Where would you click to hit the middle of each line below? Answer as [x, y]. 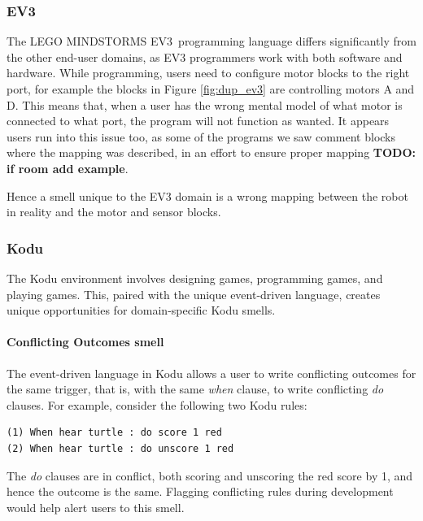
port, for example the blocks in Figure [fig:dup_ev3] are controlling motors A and [211, 89]
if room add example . [68, 168]
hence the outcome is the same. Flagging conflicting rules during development [200, 491]
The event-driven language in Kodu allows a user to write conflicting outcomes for [211, 373]
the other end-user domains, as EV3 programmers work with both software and [205, 56]
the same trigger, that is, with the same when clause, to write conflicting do [195, 389]
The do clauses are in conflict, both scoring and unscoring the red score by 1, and [210, 475]
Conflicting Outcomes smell [85, 342]
